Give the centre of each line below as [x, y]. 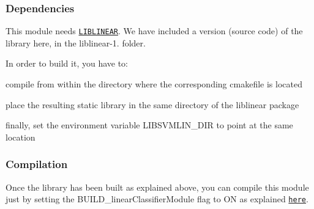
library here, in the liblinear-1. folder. [76, 42]
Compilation [37, 164]
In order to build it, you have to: [67, 63]
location [21, 137]
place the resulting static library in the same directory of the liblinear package [152, 104]
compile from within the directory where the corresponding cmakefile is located [154, 84]
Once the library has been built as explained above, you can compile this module [157, 187]
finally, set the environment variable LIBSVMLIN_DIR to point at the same [149, 125]
